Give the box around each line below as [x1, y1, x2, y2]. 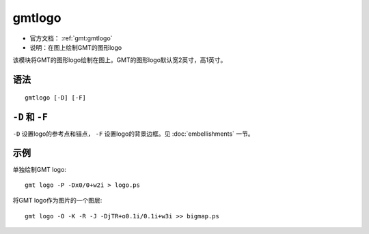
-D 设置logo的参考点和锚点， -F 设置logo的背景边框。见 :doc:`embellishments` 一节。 [12, 130, 254, 138]
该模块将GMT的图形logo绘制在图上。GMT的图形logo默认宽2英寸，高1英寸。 [12, 56, 227, 64]
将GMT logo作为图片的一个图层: [12, 196, 102, 205]
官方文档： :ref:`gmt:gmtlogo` [29, 34, 113, 42]
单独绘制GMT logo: [12, 165, 66, 173]
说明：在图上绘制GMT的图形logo [29, 43, 122, 51]
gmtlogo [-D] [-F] [25, 93, 87, 102]
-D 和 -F [12, 111, 48, 123]
